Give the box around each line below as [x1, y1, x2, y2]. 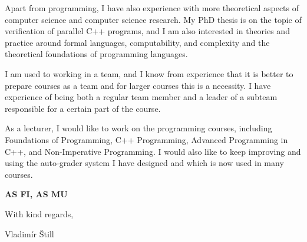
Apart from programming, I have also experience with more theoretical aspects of [5, 2, 299, 14]
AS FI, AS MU [5, 188, 68, 200]
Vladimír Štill [5, 227, 54, 240]
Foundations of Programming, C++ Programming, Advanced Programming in [5, 133, 288, 145]
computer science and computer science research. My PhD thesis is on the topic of [5, 13, 302, 25]
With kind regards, [5, 207, 74, 220]
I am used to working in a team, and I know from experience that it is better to [5, 67, 293, 79]
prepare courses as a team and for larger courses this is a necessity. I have [5, 79, 271, 91]
